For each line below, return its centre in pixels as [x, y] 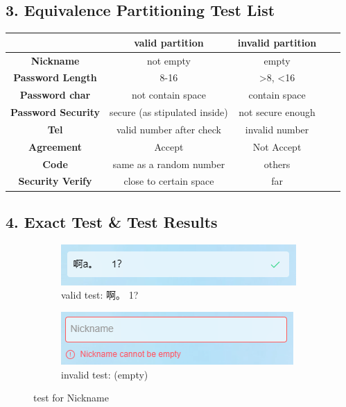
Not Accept [277, 146]
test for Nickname [71, 398]
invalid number [277, 129]
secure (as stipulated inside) [169, 112]
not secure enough [277, 112]
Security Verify [55, 181]
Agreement [55, 146]
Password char [55, 95]
